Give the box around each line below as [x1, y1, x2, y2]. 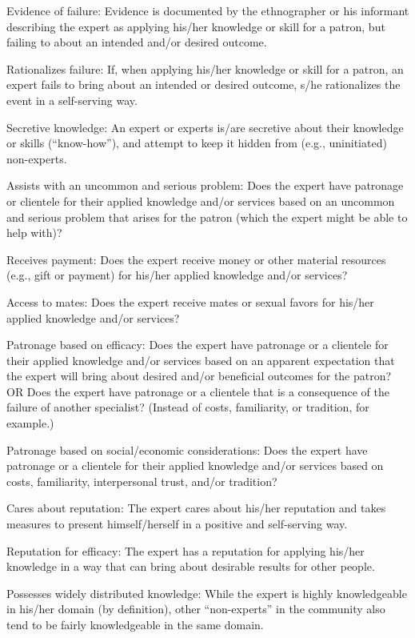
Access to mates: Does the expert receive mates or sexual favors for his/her [6, 293, 374, 310]
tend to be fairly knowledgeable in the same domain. [6, 616, 264, 632]
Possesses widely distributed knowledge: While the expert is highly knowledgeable [6, 584, 407, 601]
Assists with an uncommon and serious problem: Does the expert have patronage [6, 177, 404, 194]
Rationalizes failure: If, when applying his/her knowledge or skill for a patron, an [6, 60, 404, 77]
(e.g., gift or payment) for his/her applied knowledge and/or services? [6, 267, 348, 283]
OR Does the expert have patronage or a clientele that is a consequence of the [6, 383, 390, 399]
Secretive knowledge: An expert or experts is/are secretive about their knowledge [6, 118, 404, 135]
